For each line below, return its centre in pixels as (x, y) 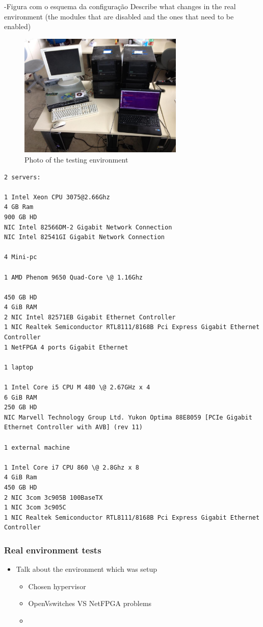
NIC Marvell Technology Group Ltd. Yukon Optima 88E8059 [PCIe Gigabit (128, 417)
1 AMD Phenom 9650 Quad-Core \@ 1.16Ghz (74, 277)
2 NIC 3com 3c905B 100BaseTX (54, 497)
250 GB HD (21, 408)
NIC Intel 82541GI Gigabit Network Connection (84, 237)
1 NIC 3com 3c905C (35, 508)
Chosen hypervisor (57, 586)
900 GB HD (21, 217)
